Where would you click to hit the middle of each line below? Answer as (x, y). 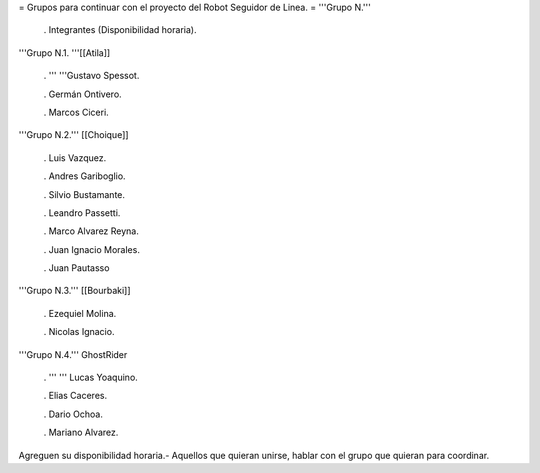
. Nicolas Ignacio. (79, 332)
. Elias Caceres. (75, 396)
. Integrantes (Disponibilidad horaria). (120, 30)
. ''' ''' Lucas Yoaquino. (91, 377)
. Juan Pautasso (76, 268)
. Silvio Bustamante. (84, 194)
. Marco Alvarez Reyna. (91, 231)
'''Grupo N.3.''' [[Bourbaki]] (74, 291)
